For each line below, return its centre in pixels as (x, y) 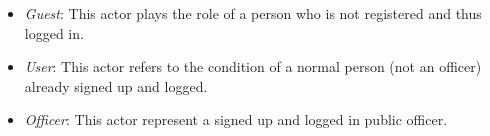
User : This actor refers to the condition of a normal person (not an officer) (253, 66)
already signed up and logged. (116, 85)
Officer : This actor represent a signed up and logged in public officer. (236, 119)
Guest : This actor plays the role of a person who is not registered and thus (253, 13)
